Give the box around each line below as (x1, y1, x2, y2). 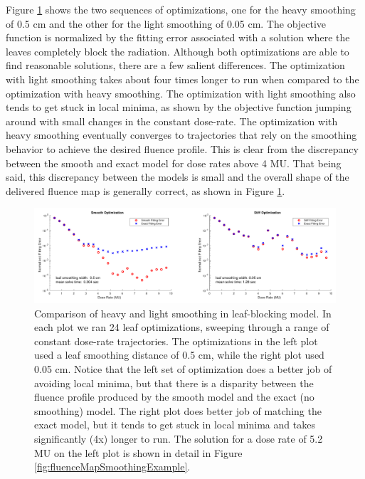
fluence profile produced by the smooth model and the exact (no (34, 389, 314, 404)
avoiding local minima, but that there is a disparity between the (34, 375, 314, 390)
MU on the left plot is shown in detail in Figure (34, 445, 243, 460)
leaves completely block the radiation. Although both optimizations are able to (6, 43, 349, 58)
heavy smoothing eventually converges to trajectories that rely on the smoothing (6, 127, 357, 142)
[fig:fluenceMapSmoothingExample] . (34, 459, 191, 474)
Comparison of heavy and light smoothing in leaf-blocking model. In (34, 305, 332, 320)
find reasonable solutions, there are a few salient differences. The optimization (6, 58, 345, 73)
